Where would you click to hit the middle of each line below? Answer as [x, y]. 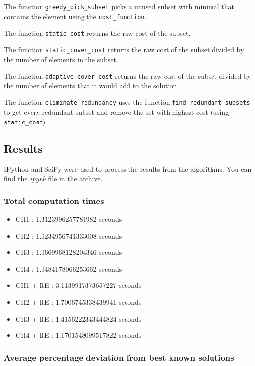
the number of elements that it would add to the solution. [92, 85]
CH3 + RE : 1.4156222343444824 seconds [79, 318]
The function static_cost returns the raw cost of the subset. [97, 33]
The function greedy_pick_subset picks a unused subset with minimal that [119, 6]
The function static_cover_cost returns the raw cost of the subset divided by [124, 49]
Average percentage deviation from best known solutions [119, 357]
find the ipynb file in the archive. [53, 179]
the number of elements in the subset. [61, 59]
